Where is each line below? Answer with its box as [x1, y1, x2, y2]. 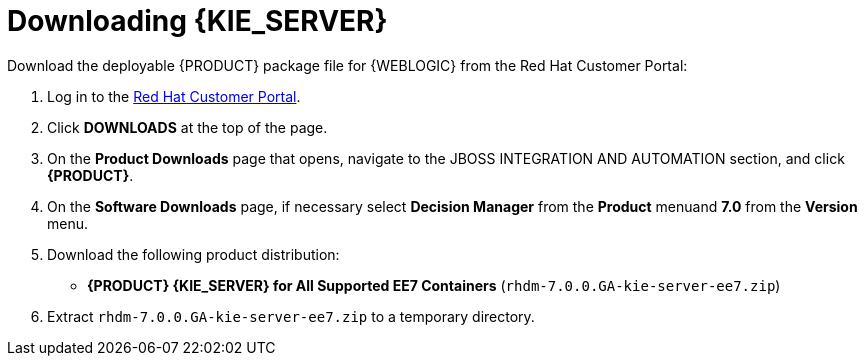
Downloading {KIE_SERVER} [7, 4, 388, 38]
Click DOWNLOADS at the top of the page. [47, 118, 328, 136]
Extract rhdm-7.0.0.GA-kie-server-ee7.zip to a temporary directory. [47, 307, 535, 325]
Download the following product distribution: [47, 245, 340, 263]
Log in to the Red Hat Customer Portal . [47, 87, 301, 105]
